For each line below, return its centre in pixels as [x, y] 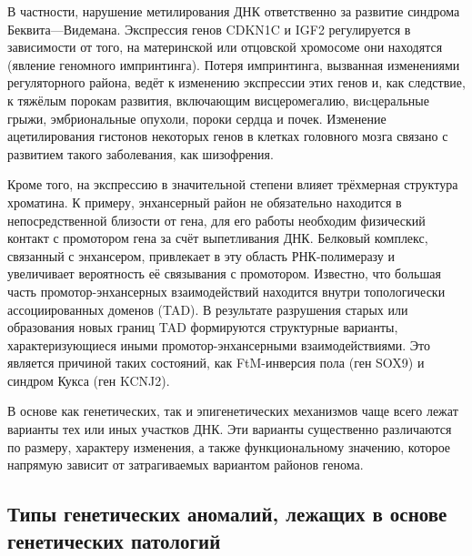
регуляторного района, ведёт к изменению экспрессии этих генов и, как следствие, [236, 82]
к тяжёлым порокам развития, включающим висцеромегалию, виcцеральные [218, 100]
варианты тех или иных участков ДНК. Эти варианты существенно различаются [230, 429]
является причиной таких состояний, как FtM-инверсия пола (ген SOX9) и [216, 363]
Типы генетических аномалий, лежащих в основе [227, 514]
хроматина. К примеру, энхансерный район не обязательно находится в [205, 202]
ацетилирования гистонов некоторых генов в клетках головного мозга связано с [228, 136]
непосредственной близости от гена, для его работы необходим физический [216, 220]
